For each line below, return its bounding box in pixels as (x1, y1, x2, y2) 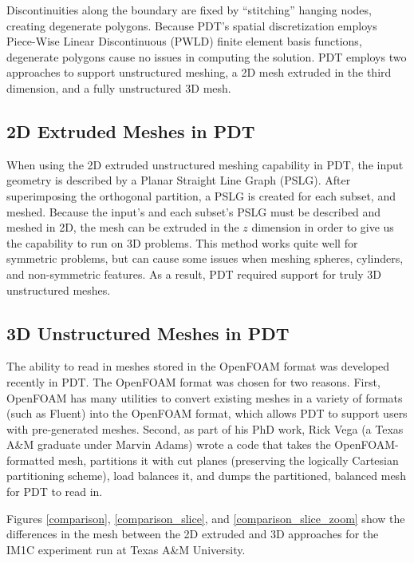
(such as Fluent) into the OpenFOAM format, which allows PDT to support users (6, 405, 408, 422)
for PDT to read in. (6, 483, 103, 500)
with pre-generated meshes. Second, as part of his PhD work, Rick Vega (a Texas (6, 420, 404, 437)
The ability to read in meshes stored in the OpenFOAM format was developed (6, 358, 390, 375)
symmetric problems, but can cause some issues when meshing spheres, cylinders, (6, 250, 404, 267)
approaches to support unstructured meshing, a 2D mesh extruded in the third (6, 64, 392, 81)
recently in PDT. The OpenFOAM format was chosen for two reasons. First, (6, 373, 380, 390)
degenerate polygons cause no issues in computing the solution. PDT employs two (6, 48, 407, 65)
